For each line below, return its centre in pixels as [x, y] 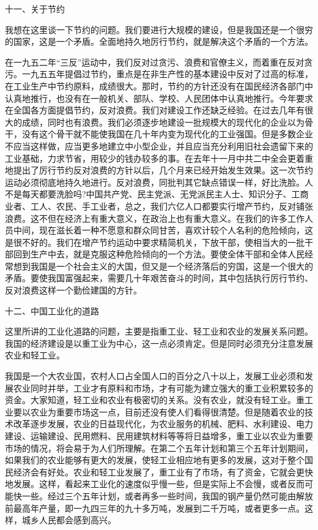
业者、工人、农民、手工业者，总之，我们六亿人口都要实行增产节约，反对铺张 [159, 206]
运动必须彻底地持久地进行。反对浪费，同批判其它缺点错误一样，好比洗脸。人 [159, 182]
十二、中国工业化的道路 [52, 310]
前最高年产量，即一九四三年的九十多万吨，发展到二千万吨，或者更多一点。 [155, 508]
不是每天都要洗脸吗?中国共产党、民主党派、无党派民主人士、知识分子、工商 [157, 194]
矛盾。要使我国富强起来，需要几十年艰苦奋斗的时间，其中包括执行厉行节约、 [159, 278]
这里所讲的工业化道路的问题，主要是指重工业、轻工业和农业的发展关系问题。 [159, 331]
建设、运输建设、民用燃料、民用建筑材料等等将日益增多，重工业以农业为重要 [159, 436]
